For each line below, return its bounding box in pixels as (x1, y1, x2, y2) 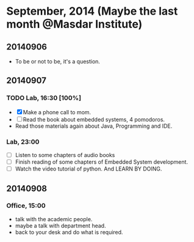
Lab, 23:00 (6, 137, 40, 146)
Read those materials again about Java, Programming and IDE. (15, 122, 173, 130)
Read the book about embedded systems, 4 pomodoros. (23, 116, 165, 123)
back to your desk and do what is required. (15, 228, 123, 236)
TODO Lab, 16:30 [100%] (6, 94, 81, 102)
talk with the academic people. (15, 215, 93, 222)
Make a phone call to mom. (23, 108, 92, 116)
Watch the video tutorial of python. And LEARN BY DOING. (15, 165, 162, 172)
